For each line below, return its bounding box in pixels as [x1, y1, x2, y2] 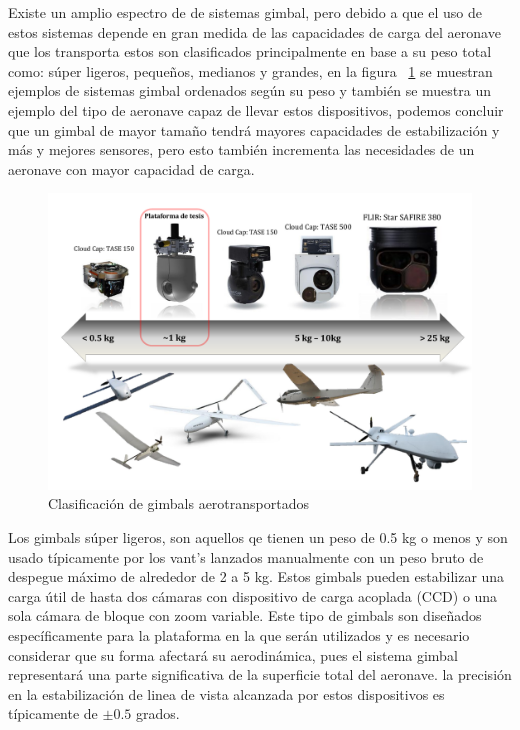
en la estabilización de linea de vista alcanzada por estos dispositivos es [8, 683, 445, 704]
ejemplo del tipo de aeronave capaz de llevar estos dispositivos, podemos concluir [8, 99, 504, 120]
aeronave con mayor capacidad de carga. [8, 158, 255, 179]
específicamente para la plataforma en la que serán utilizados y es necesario [8, 624, 470, 645]
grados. [135, 703, 180, 724]
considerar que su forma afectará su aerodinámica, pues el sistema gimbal [8, 644, 458, 665]
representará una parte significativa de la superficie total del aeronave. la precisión [8, 664, 512, 685]
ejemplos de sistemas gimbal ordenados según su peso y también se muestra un [8, 80, 491, 101]
